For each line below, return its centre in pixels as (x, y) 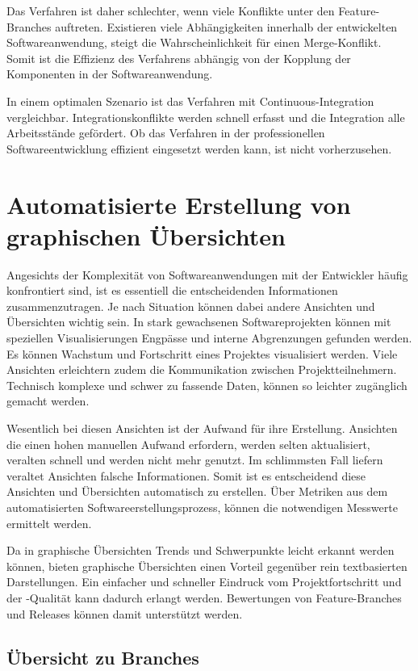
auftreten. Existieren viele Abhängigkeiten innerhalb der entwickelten (226, 26)
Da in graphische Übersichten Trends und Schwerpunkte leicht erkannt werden (201, 550)
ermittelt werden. (49, 523)
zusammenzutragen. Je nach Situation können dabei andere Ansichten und (191, 306)
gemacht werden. (48, 401)
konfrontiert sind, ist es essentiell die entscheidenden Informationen (172, 290)
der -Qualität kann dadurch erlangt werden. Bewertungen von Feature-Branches (204, 597)
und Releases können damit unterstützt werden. (125, 613)
